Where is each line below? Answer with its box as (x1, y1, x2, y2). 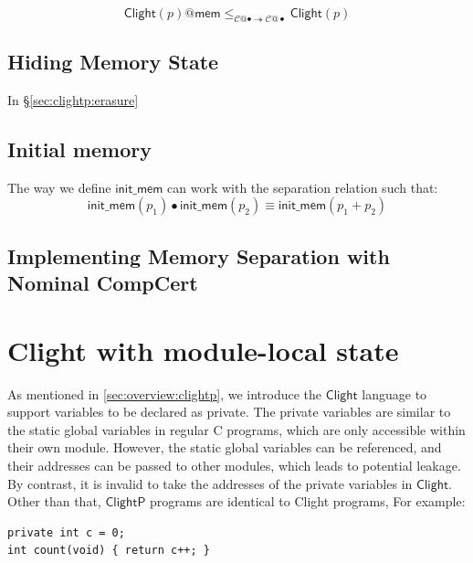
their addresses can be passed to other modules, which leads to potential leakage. (7, 456, 461, 475)
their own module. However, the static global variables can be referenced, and (7, 438, 442, 457)
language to (362, 384, 427, 403)
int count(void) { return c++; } (7, 544, 210, 558)
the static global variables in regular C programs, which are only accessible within (7, 420, 466, 439)
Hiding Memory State (7, 48, 219, 76)
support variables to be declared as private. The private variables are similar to (7, 402, 451, 421)
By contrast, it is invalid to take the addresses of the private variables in (7, 473, 413, 493)
